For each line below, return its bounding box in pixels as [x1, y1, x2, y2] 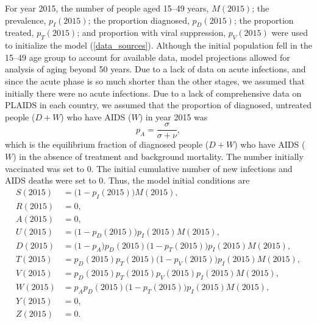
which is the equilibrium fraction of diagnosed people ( [5, 138, 209, 151]
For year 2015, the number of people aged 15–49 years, [5, 2, 209, 14]
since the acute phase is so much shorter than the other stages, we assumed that [5, 74, 305, 87]
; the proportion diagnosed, [88, 13, 190, 26]
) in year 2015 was [139, 110, 208, 123]
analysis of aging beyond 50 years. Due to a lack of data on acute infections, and [5, 63, 306, 75]
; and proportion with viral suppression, [77, 26, 226, 39]
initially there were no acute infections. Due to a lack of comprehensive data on [5, 86, 302, 99]
